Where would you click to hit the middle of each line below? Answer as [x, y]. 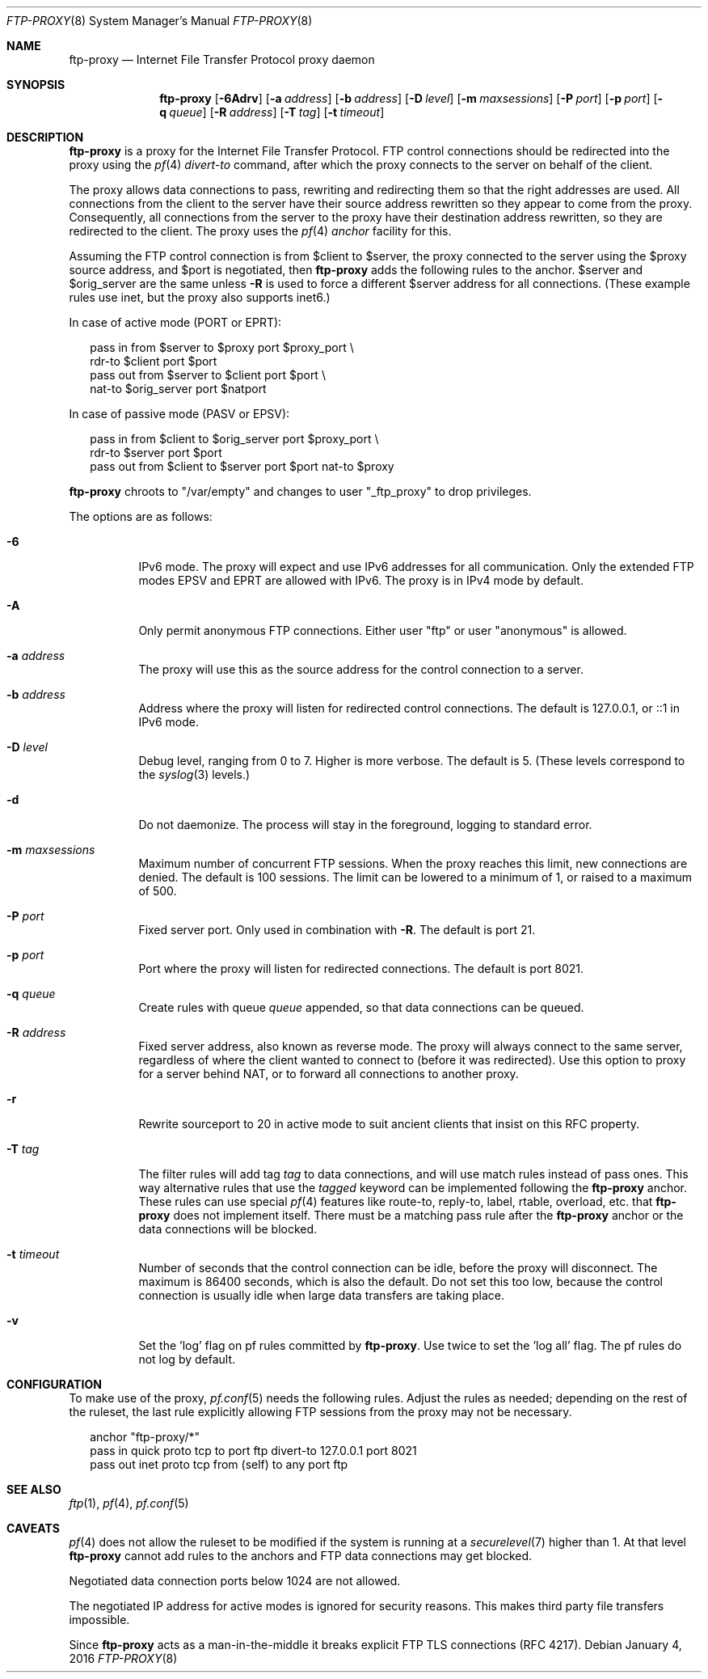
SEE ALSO [34, 1489]
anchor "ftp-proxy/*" [145, 1437]
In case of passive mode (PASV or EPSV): [179, 414]
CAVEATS [33, 1528]
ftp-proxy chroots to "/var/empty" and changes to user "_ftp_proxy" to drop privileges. [300, 491]
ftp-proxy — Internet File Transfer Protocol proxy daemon [222, 59]
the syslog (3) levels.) [194, 774]
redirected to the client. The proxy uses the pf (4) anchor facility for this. [260, 231]
